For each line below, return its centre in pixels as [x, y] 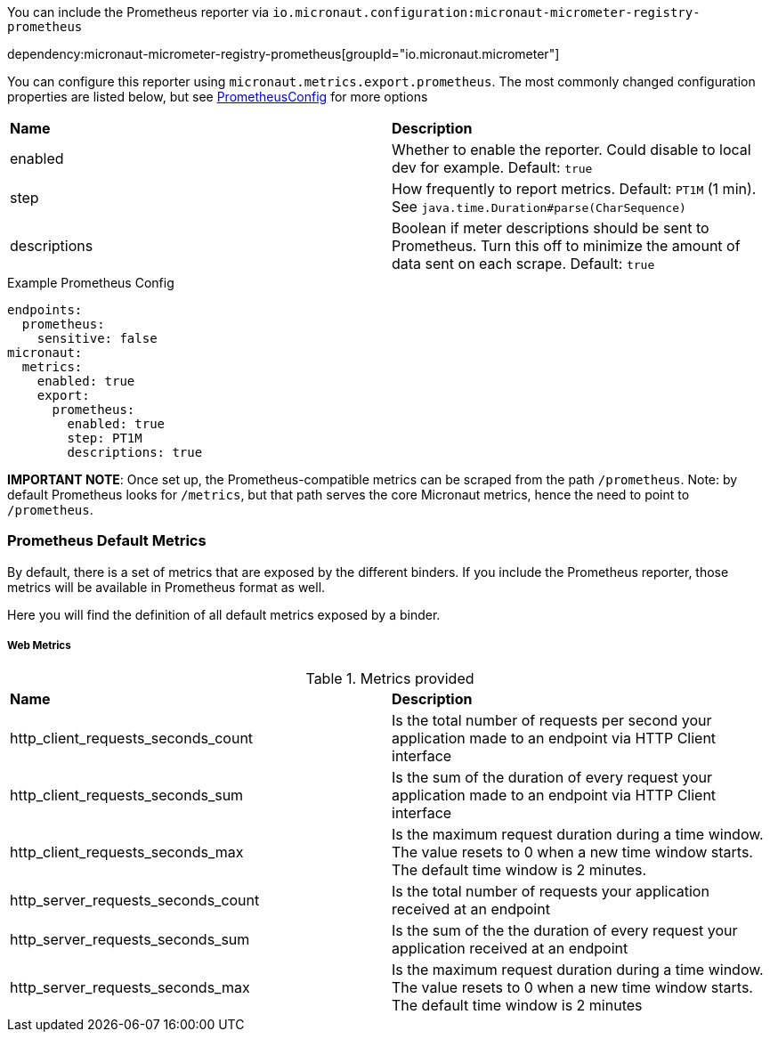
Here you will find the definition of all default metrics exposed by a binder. [224, 614]
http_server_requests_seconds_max [130, 987]
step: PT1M [105, 438]
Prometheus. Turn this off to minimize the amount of [566, 246]
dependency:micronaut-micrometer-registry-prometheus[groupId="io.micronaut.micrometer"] [284, 54]
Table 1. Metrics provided [390, 678]
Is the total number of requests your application [551, 891]
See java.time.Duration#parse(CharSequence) [539, 207]
